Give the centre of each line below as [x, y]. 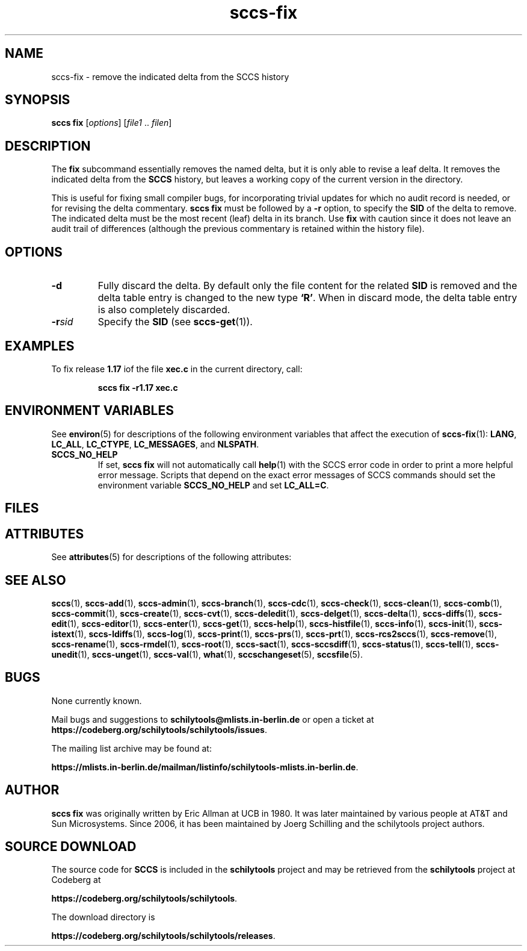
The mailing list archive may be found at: [131, 748]
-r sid [62, 322]
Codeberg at [76, 880]
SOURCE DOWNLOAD [71, 847]
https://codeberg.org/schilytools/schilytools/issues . [159, 729]
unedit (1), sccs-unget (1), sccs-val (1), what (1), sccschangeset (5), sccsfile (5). [207, 654]
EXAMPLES [40, 346]
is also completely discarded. [164, 310]
